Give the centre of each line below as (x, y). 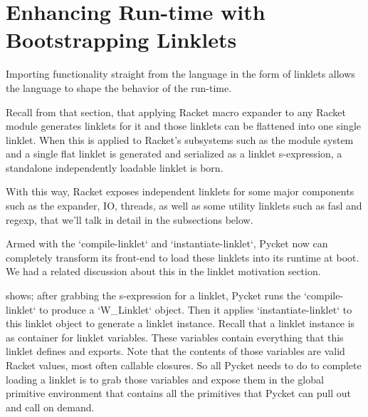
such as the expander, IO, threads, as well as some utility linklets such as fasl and (184, 206)
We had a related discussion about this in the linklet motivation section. (163, 271)
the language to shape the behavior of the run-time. (119, 87)
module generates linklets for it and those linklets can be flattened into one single (184, 126)
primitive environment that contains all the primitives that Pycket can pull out (179, 393)
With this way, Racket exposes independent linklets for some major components (180, 191)
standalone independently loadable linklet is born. (115, 167)
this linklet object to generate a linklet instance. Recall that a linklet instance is (180, 323)
